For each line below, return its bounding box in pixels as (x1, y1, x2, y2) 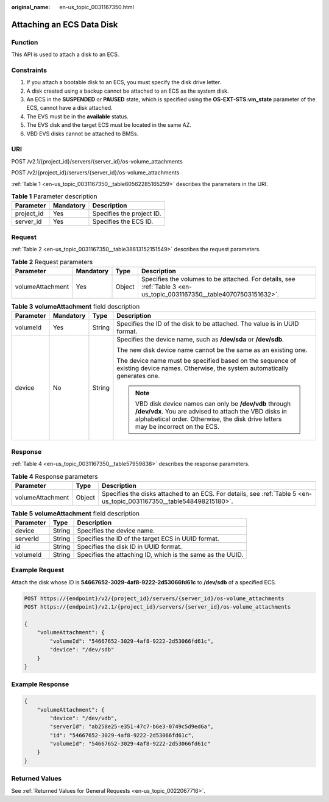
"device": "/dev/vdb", (49, 714, 118, 721)
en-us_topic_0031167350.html (59, 4, 134, 10)
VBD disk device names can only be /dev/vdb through (135, 399, 291, 408)
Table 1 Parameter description (11, 192, 97, 201)
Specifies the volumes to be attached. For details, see (141, 274, 295, 283)
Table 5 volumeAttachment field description (11, 509, 140, 518)
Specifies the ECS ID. (92, 217, 154, 226)
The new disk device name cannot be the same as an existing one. (116, 346, 308, 354)
